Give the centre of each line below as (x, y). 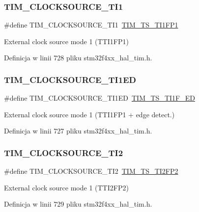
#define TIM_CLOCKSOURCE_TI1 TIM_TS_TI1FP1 (91, 25)
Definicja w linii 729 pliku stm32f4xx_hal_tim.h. (78, 204)
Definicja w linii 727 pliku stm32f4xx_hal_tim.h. (78, 131)
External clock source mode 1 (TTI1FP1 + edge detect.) (89, 114)
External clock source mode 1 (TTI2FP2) (66, 187)
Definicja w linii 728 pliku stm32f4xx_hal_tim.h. (78, 58)
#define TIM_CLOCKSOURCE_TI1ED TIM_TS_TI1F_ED (99, 98)
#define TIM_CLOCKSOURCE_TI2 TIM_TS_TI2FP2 (91, 171)
